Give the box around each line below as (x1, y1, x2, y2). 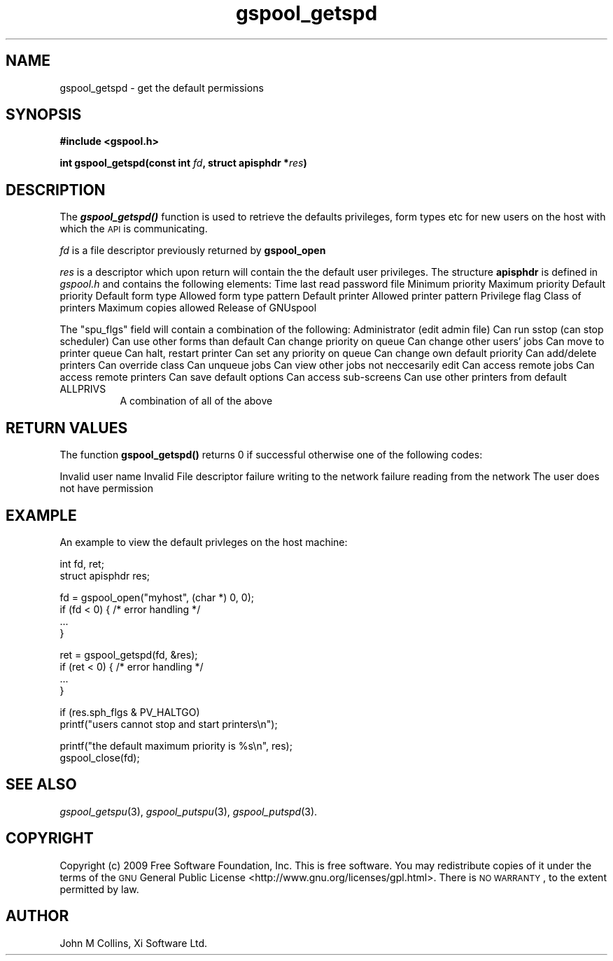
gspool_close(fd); (59, 751, 140, 764)
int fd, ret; (59, 557, 104, 570)
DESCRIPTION (6, 181, 106, 199)
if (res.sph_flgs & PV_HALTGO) (59, 706, 200, 718)
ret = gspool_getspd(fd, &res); (59, 648, 198, 661)
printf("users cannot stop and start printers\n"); (59, 717, 278, 730)
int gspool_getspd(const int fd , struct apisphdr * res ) (59, 157, 307, 169)
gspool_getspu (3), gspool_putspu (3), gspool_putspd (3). (59, 805, 318, 818)
